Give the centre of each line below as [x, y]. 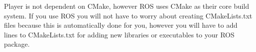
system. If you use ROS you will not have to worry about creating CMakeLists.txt [128, 15]
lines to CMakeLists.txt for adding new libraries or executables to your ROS [119, 34]
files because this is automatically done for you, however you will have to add [121, 25]
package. [17, 44]
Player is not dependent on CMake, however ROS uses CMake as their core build [127, 6]
